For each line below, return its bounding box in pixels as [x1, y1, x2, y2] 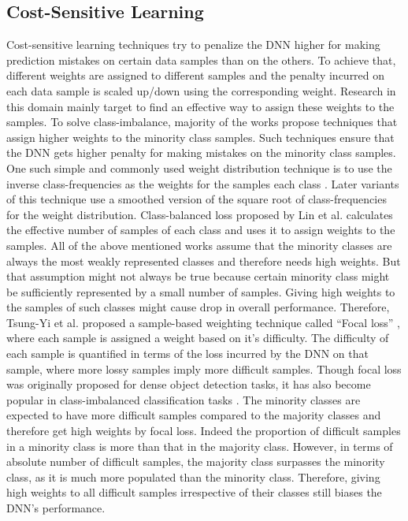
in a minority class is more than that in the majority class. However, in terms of [6, 437, 393, 454]
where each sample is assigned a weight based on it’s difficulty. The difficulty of [6, 329, 389, 346]
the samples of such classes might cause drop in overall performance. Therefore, [6, 299, 390, 315]
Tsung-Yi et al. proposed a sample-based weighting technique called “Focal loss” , [6, 314, 401, 330]
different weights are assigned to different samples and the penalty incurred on [6, 67, 385, 84]
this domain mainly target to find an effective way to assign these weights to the [6, 98, 395, 114]
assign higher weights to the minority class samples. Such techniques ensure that [6, 128, 395, 145]
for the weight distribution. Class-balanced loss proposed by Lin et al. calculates [6, 206, 393, 222]
